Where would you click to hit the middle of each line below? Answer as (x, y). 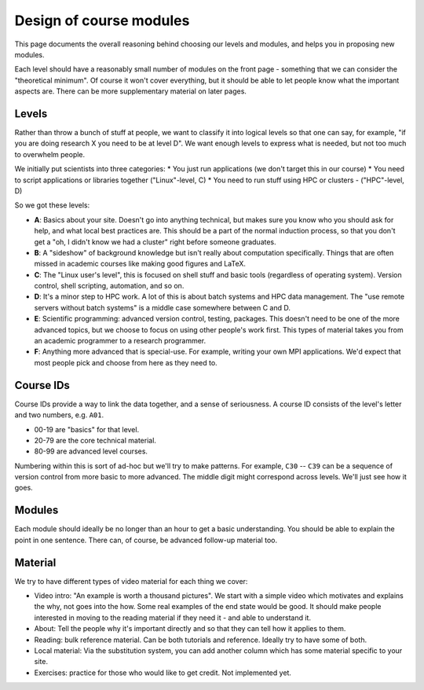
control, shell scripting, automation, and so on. (109, 286)
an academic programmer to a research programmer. (120, 341)
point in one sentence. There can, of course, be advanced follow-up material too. (146, 540)
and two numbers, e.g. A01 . (59, 415)
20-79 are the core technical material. (95, 440)
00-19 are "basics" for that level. (87, 429)
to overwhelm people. (50, 154)
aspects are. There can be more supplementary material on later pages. (131, 91)
